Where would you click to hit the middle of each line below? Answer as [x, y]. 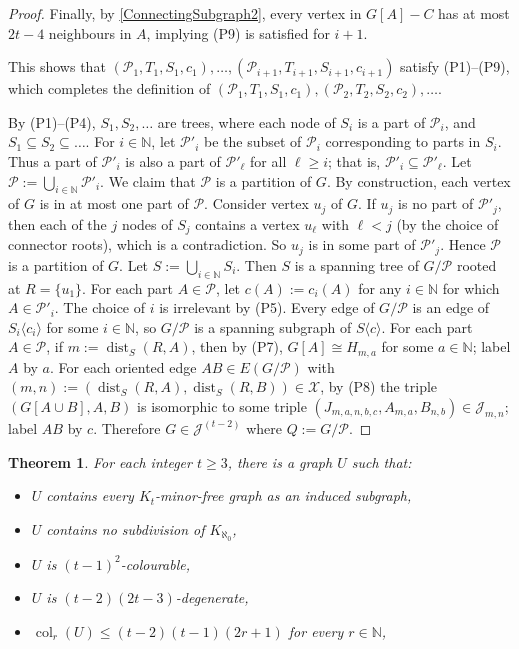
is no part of [436, 203]
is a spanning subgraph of [273, 326]
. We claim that [148, 180]
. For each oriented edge [123, 366]
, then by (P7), [237, 346]
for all [268, 160]
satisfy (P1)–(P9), [455, 66]
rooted [476, 264]
